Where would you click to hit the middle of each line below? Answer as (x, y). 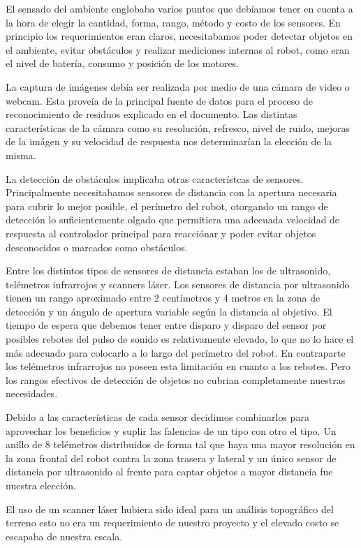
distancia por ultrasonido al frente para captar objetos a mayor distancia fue (169, 472)
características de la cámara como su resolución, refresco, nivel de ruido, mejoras (178, 127)
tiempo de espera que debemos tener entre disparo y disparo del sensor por (166, 325)
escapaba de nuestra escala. (64, 536)
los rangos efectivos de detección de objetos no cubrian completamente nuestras (176, 379)
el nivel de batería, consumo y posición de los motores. (123, 63)
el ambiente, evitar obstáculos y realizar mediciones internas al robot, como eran (178, 49)
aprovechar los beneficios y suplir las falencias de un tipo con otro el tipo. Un (171, 430)
